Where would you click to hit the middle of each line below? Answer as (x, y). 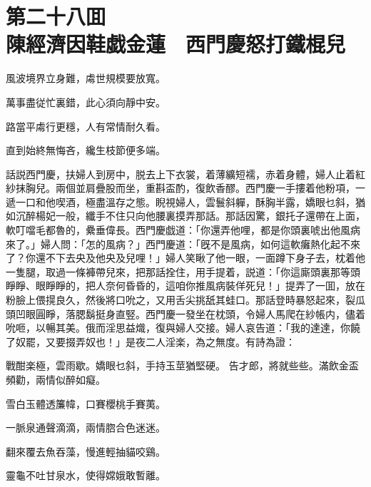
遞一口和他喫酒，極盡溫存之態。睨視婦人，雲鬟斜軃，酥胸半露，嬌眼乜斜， (181, 201)
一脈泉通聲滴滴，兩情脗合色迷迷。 (86, 427)
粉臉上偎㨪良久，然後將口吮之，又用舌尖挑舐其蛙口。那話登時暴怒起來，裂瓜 (185, 300)
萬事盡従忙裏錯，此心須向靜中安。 (86, 102)
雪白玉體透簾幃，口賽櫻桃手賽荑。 (86, 403)
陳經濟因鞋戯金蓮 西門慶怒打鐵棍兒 (176, 44)
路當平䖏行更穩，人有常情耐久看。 (86, 126)
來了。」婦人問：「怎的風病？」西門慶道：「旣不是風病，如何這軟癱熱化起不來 (183, 243)
